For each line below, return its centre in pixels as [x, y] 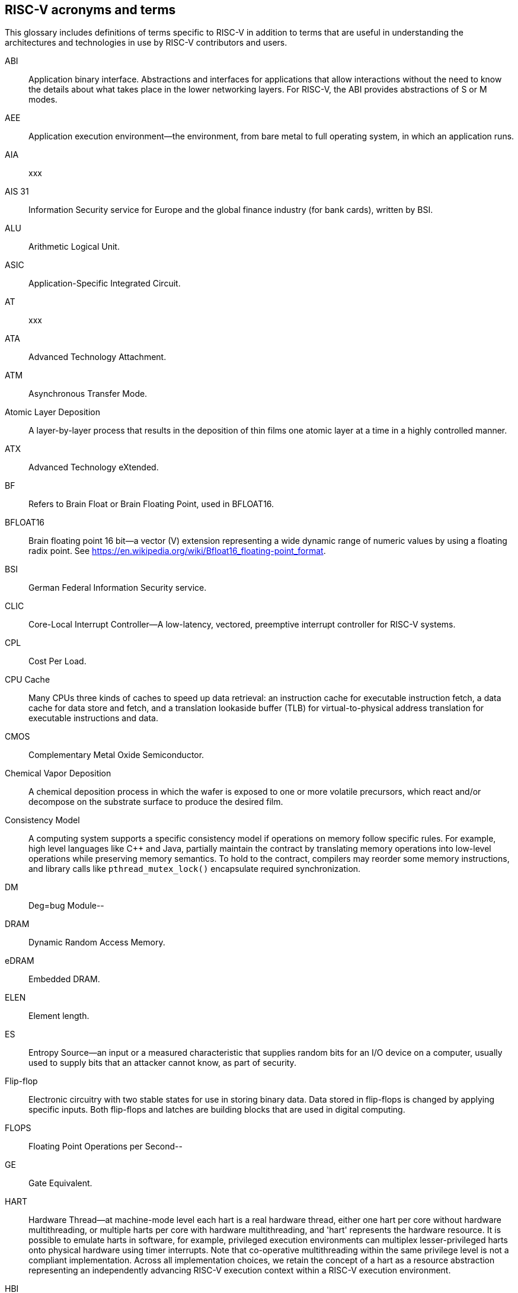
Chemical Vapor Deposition [58, 773]
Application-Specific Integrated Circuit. [105, 284]
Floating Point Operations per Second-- [105, 1146]
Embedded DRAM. [64, 979]
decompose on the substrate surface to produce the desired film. [156, 802]
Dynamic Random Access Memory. [97, 942]
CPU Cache [28, 680]
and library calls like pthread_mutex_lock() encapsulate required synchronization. [195, 869]
